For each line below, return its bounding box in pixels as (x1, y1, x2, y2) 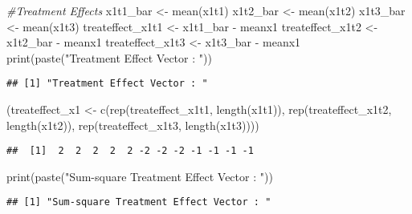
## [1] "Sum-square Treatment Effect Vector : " (6, 196, 271, 208)
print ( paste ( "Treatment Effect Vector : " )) (6, 49, 212, 66)
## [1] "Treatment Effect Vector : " (6, 78, 208, 90)
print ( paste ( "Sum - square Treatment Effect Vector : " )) (6, 168, 273, 184)
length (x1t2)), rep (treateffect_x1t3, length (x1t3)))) (6, 116, 259, 133)
